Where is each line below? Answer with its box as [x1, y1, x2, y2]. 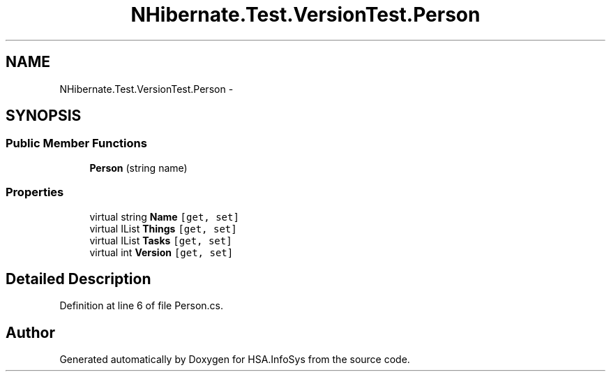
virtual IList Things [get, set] [89, 222, 237, 235]
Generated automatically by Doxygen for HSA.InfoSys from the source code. [59, 353, 410, 366]
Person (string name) [89, 161, 188, 174]
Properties [6, 185, 64, 200]
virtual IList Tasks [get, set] [89, 234, 232, 246]
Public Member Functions [6, 136, 147, 151]
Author [6, 323, 55, 341]
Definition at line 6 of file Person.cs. [59, 300, 223, 312]
